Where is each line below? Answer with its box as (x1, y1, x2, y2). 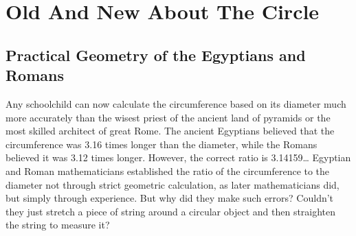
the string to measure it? (5, 217, 110, 232)
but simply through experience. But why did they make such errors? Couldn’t (5, 191, 334, 205)
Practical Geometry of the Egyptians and (5, 44, 306, 65)
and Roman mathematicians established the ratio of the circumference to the (5, 163, 330, 178)
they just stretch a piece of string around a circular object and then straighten (5, 204, 336, 218)
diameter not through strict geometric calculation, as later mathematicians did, (5, 177, 340, 191)
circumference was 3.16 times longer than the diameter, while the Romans (5, 137, 318, 151)
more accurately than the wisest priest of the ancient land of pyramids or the (5, 110, 331, 124)
